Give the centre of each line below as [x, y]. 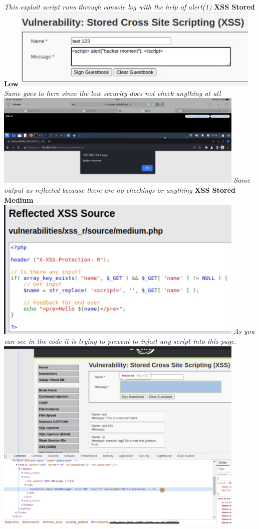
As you [244, 331]
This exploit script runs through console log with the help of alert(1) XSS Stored [129, 7]
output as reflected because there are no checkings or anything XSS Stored [120, 190]
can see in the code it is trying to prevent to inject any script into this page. [120, 341]
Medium [19, 200]
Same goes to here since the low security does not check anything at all [112, 93]
